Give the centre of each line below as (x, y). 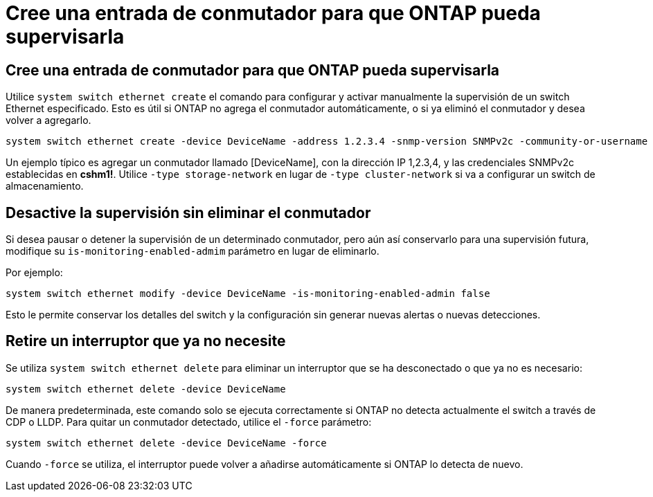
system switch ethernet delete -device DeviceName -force (166, 443)
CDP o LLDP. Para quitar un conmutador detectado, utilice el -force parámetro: (189, 422)
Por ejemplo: (34, 273)
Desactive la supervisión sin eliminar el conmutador (188, 213)
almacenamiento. (45, 186)
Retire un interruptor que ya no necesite (146, 341)
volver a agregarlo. (48, 120)
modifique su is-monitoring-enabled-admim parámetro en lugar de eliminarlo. (193, 251)
